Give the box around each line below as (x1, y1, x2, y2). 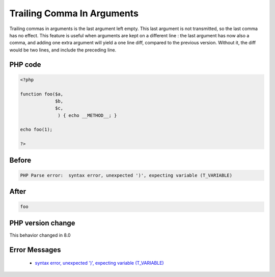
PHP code (9, 60, 41, 69)
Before (9, 156, 32, 164)
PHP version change (9, 218, 76, 227)
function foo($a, (20, 91, 64, 97)
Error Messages (9, 245, 61, 254)
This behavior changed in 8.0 (9, 232, 71, 238)
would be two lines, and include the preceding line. (9, 46, 117, 53)
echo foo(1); (20, 127, 53, 133)
